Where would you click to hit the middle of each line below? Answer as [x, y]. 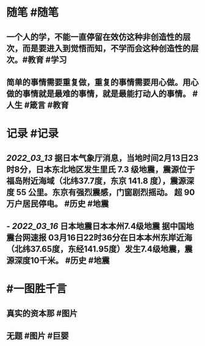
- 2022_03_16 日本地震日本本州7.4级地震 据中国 [96, 226]
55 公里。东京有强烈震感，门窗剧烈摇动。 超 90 [106, 192]
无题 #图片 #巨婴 [38, 336]
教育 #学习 [47, 59]
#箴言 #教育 [46, 105]
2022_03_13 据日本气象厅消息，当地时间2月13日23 [103, 158]
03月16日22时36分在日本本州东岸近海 [120, 237]
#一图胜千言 [37, 289]
